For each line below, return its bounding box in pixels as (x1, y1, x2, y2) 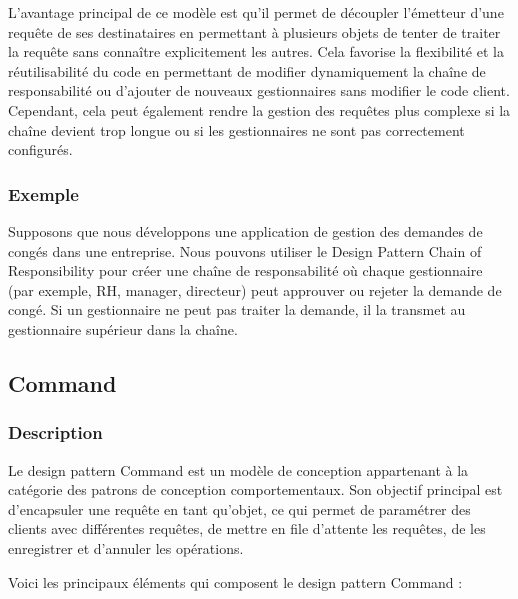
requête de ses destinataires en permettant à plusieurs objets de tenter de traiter (8, 21, 501, 42)
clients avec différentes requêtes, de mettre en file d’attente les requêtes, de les (8, 518, 486, 539)
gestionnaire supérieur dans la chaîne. (8, 318, 238, 339)
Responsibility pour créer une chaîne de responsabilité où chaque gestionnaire (8, 260, 483, 281)
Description (8, 420, 103, 445)
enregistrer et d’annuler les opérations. (8, 537, 244, 558)
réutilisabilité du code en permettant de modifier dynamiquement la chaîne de (8, 60, 486, 81)
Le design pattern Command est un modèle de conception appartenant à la (8, 459, 469, 480)
